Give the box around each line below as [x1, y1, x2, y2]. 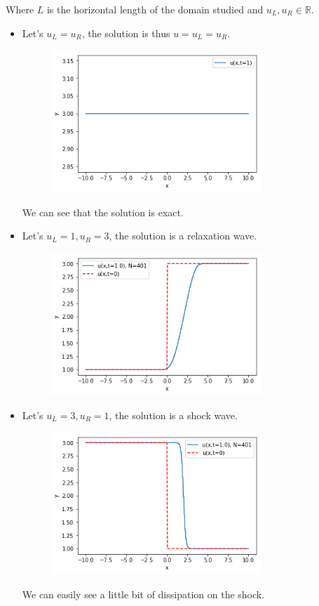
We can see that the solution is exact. [22, 204, 184, 219]
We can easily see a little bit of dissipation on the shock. [22, 587, 265, 602]
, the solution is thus [81, 25, 170, 40]
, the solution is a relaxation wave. [109, 228, 257, 243]
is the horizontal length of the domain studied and [46, 2, 264, 16]
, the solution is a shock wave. [109, 407, 238, 422]
